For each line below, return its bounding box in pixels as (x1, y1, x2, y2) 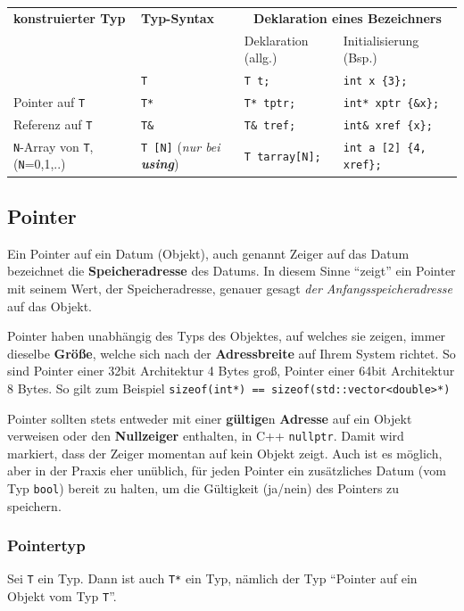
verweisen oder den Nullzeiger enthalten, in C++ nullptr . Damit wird (7, 426, 404, 445)
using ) (140, 154, 179, 173)
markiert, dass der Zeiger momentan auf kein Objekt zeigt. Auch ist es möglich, (7, 443, 443, 462)
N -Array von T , (13, 136, 94, 155)
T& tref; (244, 119, 296, 132)
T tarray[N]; (244, 150, 321, 163)
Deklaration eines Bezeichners (253, 8, 442, 27)
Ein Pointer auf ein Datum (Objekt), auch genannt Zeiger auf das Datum (7, 244, 410, 262)
